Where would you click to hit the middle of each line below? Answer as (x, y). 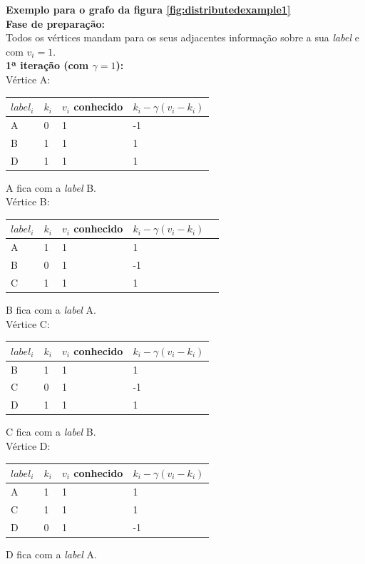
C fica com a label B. (51, 432)
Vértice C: (28, 323)
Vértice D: (28, 445)
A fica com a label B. (51, 187)
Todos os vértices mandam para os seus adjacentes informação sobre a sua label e (182, 37)
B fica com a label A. (51, 309)
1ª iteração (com (47, 65)
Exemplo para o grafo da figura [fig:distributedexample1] (148, 9)
